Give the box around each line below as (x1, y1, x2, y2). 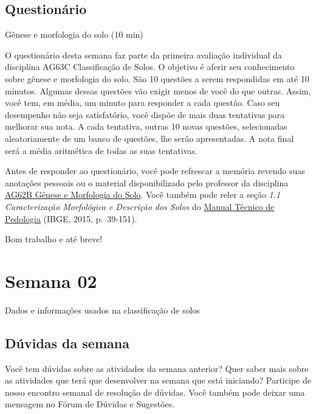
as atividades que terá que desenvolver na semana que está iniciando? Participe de (5, 374, 311, 387)
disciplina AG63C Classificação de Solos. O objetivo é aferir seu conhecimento (5, 60, 295, 73)
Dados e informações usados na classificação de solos (5, 303, 200, 316)
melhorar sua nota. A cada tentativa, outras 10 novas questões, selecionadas (5, 120, 287, 133)
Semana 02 (5, 268, 97, 293)
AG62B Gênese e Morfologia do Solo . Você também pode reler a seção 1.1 (5, 188, 281, 201)
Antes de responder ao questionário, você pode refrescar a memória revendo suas (5, 164, 305, 177)
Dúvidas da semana (5, 333, 129, 352)
